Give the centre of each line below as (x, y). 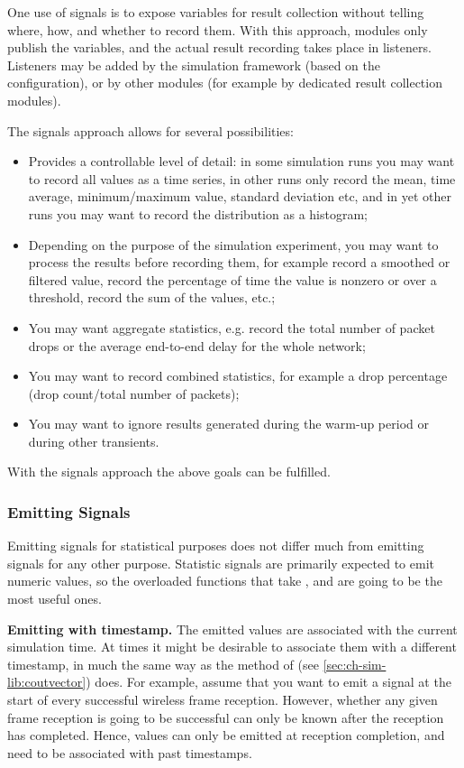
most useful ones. (55, 599)
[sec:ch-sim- (355, 664)
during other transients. (94, 441)
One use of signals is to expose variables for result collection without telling (216, 12)
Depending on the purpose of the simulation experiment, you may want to (233, 244)
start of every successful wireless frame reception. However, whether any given (223, 700)
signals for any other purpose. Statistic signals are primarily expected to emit (221, 563)
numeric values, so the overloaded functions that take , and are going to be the (225, 581)
